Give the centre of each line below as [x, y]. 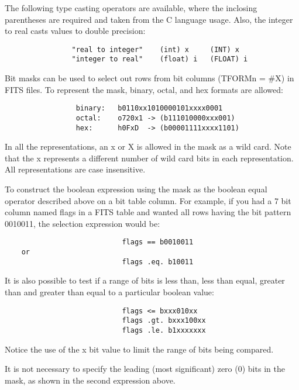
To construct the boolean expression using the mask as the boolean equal [136, 189]
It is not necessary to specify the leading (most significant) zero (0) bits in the [145, 369]
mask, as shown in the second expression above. [90, 380]
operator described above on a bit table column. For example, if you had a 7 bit [148, 200]
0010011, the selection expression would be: [83, 223]
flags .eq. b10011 [158, 262]
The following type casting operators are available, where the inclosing [131, 8]
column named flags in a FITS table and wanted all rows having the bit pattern [148, 212]
